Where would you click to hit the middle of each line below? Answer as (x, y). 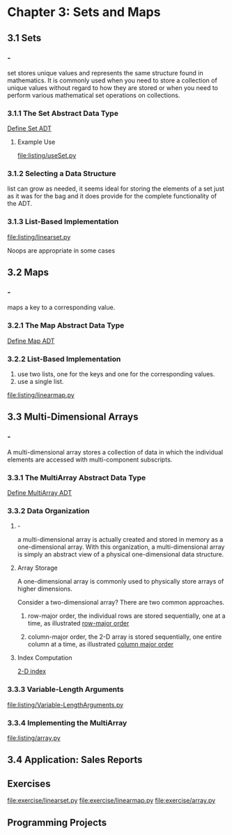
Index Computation (45, 658)
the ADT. (20, 204)
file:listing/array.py (34, 738)
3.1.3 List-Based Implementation (63, 222)
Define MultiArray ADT (39, 493)
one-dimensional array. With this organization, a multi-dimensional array (121, 547)
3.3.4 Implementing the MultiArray (67, 723)
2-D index (32, 672)
